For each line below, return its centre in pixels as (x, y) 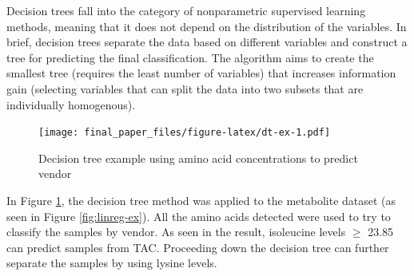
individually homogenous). (71, 104)
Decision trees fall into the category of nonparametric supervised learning (186, 10)
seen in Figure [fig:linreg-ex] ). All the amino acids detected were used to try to (199, 216)
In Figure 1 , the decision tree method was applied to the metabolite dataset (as (201, 200)
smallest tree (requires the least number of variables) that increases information (201, 73)
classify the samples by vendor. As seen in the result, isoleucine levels (176, 232)
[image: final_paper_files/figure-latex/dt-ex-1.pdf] (185, 133)
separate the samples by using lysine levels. (112, 263)
